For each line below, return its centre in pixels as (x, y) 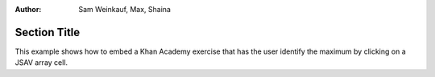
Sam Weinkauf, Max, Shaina (124, 9)
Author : (28, 9)
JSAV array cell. (41, 63)
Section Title (48, 32)
